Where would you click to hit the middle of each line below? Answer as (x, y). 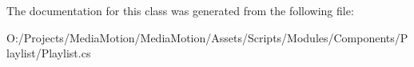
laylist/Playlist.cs (49, 53)
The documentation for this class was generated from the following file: (180, 10)
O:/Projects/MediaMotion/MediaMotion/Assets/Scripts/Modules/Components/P (207, 37)
